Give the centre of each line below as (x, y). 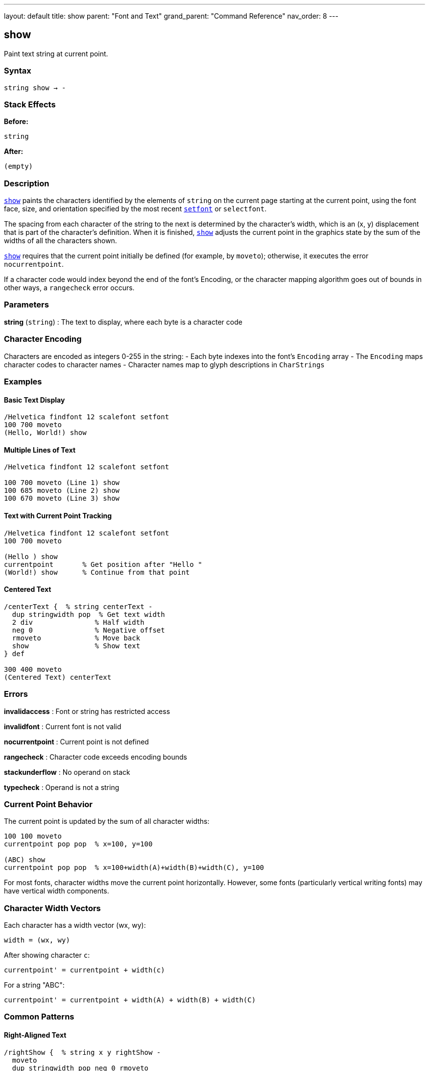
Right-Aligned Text (35, 1035)
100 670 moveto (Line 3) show (62, 498)
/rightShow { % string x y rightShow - (83, 1052)
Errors (16, 694)
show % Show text (76, 646)
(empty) (19, 166)
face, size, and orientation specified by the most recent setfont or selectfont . (135, 209)
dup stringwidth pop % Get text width (88, 614)
